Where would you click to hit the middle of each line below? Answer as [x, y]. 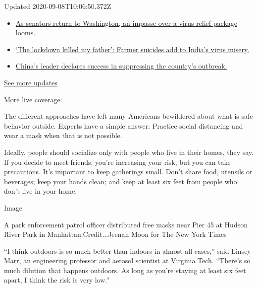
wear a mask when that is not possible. [63, 135]
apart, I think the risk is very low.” [57, 280]
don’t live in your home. [41, 191]
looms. [26, 33]
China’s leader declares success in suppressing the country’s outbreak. [121, 66]
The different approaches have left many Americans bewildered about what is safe [128, 116]
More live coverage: [33, 99]
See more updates [31, 82]
